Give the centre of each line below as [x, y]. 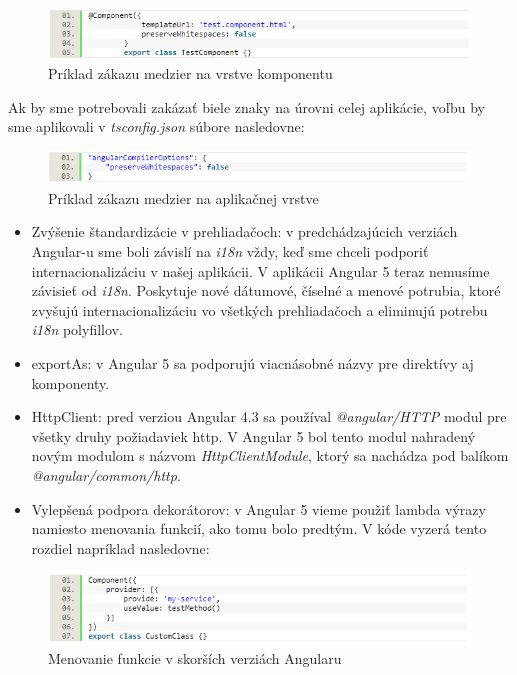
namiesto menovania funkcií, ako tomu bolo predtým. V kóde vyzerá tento [259, 528]
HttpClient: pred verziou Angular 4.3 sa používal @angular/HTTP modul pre [269, 416]
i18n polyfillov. [77, 329]
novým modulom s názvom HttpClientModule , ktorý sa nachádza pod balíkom [270, 455]
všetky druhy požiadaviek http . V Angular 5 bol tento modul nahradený [253, 435]
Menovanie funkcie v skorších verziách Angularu [195, 657]
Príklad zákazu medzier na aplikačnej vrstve [183, 197]
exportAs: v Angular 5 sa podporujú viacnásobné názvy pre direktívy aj [252, 362]
